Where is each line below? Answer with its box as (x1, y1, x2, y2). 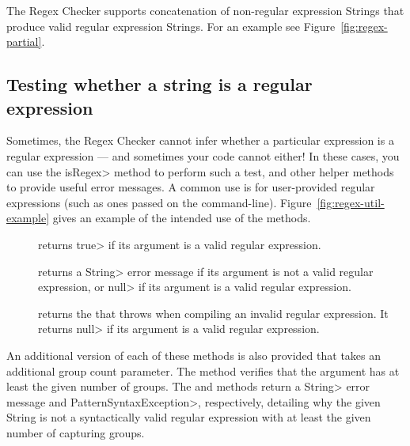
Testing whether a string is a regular (6, 72, 313, 96)
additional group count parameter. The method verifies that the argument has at (6, 362, 400, 379)
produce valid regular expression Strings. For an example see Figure (6, 17, 336, 34)
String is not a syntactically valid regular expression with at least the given (6, 409, 371, 425)
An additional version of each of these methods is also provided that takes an (6, 346, 382, 363)
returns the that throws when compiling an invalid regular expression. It (38, 304, 389, 321)
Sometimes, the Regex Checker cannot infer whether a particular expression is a (6, 132, 394, 149)
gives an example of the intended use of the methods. (52, 210, 311, 226)
